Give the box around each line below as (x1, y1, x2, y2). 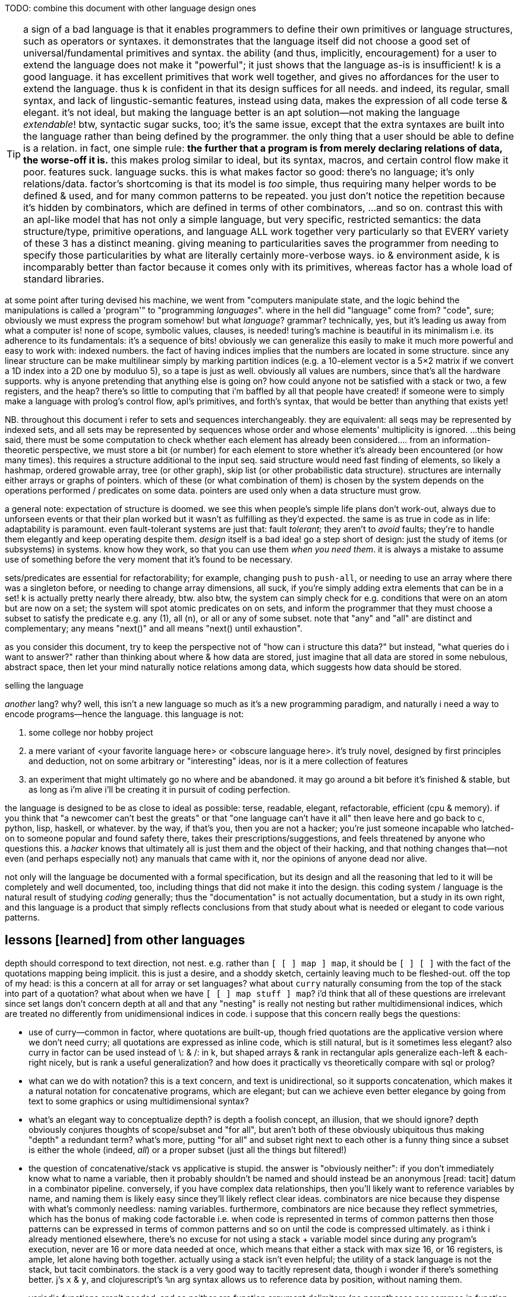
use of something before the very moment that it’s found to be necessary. (5, 554, 293, 564)
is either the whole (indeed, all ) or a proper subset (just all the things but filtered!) (29, 1144, 347, 1155)
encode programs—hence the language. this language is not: (5, 709, 244, 719)
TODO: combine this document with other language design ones (5, 3, 256, 13)
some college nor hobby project (29, 727, 153, 737)
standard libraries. (23, 273, 105, 285)
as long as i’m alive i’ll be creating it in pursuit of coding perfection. (29, 784, 291, 794)
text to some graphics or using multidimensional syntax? (29, 1095, 249, 1106)
